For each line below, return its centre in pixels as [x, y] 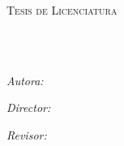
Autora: [25, 80]
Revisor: [27, 134]
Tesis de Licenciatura [62, 10]
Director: [29, 107]
